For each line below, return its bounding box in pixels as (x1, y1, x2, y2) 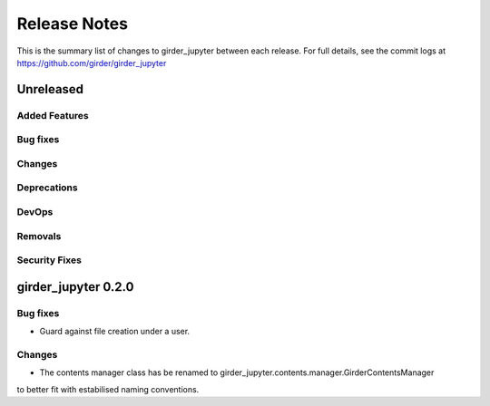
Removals (16, 229, 62, 242)
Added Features (16, 109, 90, 121)
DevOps (16, 205, 54, 217)
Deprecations (16, 181, 78, 194)
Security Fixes (16, 254, 82, 266)
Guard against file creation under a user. (39, 326, 191, 337)
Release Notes (16, 14, 129, 34)
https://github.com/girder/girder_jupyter (16, 57, 167, 68)
